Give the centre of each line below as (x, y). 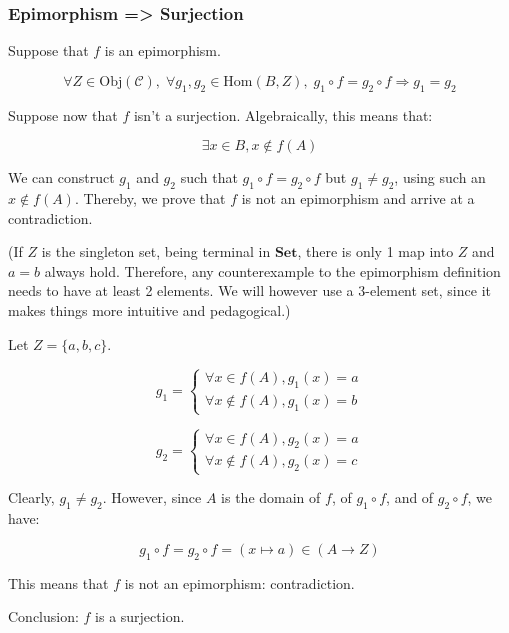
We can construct (61, 177)
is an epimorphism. (162, 50)
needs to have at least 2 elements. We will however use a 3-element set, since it (249, 290)
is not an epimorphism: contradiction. (239, 582)
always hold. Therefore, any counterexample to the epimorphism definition (272, 270)
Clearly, (31, 497)
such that (209, 177)
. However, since (152, 497)
